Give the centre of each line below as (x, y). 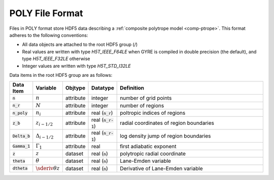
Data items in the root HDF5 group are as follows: (61, 75)
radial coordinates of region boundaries (167, 123)
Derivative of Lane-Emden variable (161, 168)
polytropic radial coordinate (153, 154)
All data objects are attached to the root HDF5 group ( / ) (80, 44)
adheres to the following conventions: (49, 35)
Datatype (103, 88)
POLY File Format (46, 13)
